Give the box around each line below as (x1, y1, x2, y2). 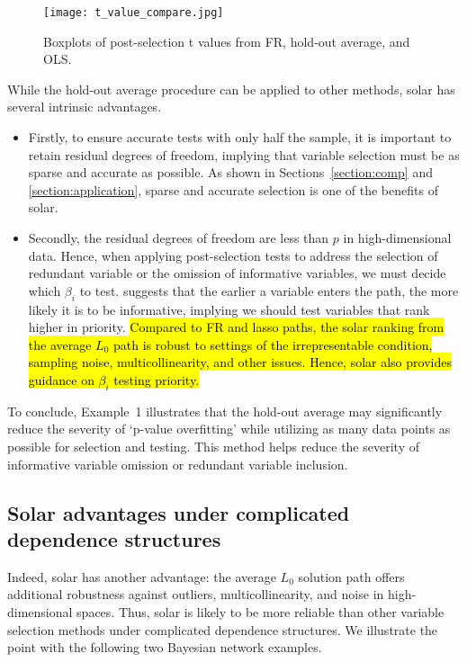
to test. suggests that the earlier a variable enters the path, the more (79, 281, 459, 300)
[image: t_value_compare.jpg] (43, 6, 224, 19)
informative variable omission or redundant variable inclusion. (7, 454, 348, 473)
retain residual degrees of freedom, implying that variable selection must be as (28, 145, 460, 164)
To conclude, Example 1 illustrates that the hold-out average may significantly (7, 401, 443, 420)
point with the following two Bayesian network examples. (7, 638, 322, 657)
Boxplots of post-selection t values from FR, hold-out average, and (43, 31, 410, 50)
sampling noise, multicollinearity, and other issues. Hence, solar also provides (28, 353, 452, 371)
